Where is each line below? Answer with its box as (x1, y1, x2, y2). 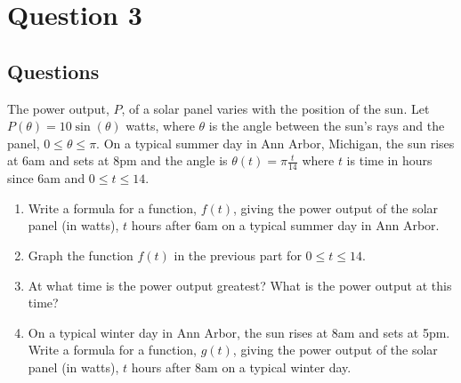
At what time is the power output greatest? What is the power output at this (28, 275, 452, 294)
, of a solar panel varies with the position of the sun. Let (121, 99, 430, 117)
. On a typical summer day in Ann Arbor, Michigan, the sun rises (96, 133, 455, 152)
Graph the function (28, 245, 133, 264)
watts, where (125, 116, 195, 135)
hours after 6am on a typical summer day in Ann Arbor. (131, 216, 440, 235)
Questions (7, 57, 100, 84)
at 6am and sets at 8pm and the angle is (7, 151, 228, 170)
